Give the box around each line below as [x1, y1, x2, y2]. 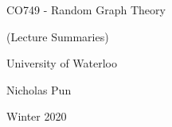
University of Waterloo [6, 55, 118, 71]
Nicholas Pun [6, 81, 72, 98]
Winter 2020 [6, 108, 67, 125]
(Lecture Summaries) [6, 28, 109, 44]
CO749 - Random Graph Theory [6, 2, 166, 17]
